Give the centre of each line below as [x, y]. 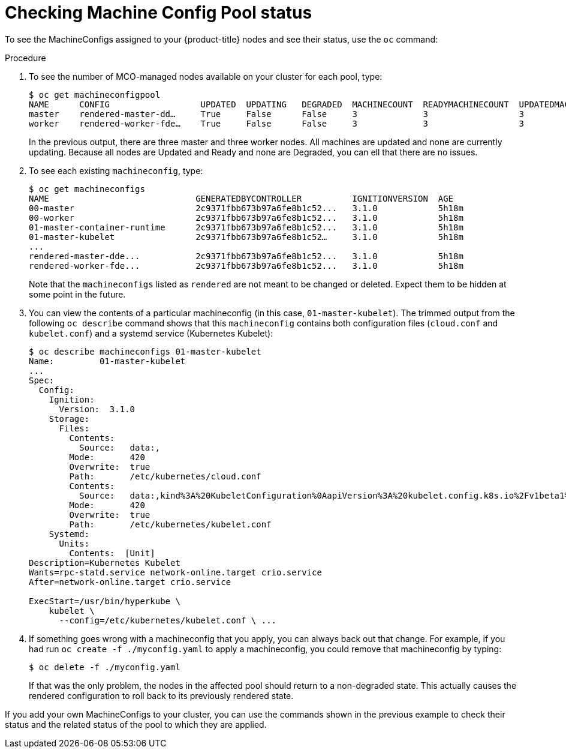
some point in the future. [77, 294]
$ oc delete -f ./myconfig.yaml [105, 667]
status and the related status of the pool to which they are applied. [136, 724]
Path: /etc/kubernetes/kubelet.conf [170, 524]
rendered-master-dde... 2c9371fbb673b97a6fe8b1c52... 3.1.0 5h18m [246, 256]
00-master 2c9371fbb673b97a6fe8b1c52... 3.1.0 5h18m [246, 208]
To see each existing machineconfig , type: [116, 170]
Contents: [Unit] [112, 553]
